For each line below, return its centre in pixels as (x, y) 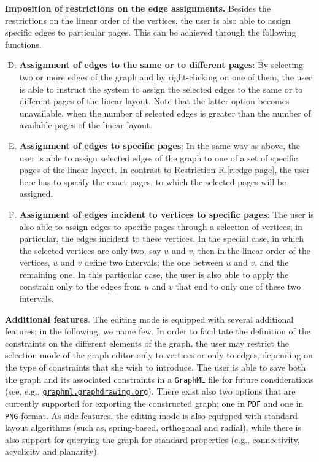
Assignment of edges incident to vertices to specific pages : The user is (167, 214)
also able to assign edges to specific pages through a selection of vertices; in (161, 226)
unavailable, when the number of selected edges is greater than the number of (165, 113)
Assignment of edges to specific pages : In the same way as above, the (160, 145)
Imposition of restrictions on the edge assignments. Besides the (138, 8)
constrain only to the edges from (80, 286)
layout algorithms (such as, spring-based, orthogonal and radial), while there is (153, 427)
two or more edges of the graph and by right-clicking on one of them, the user (166, 76)
